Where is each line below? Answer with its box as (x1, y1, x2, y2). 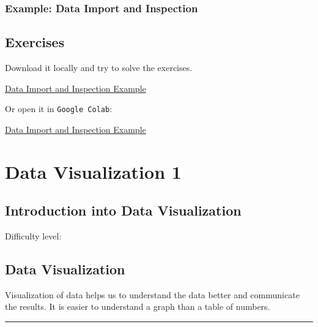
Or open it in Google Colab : (5, 102, 113, 115)
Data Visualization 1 (5, 159, 182, 184)
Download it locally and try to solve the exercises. (5, 61, 193, 74)
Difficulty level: (5, 230, 62, 242)
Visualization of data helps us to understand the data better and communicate (5, 288, 300, 301)
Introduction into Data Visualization (5, 201, 242, 220)
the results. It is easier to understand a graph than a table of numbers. (5, 300, 270, 313)
